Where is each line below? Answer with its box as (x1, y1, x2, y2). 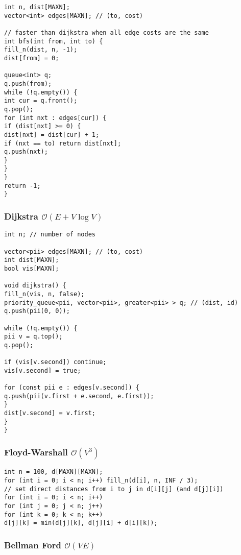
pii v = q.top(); (4, 333, 63, 341)
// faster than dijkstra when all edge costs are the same (4, 29, 209, 36)
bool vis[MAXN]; (4, 264, 59, 272)
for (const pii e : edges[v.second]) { (4, 384, 139, 392)
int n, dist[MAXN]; (4, 4, 70, 11)
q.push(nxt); (4, 148, 48, 156)
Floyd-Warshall (4, 445, 68, 458)
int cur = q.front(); (4, 97, 78, 105)
